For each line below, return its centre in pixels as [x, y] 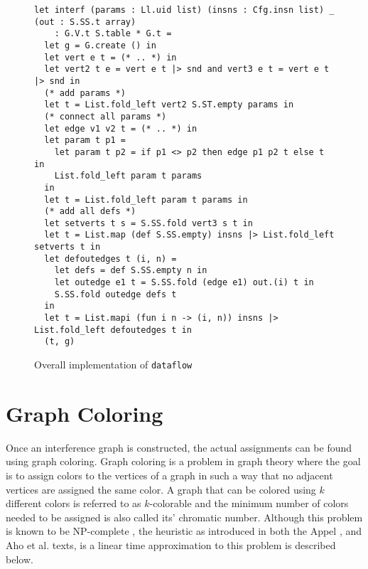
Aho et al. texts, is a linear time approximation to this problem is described [171, 544]
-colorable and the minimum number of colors [249, 503]
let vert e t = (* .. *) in [110, 57]
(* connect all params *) [105, 116]
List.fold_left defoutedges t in [113, 330]
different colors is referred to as [74, 503]
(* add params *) [85, 93]
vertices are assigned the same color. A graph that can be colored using [161, 489]
